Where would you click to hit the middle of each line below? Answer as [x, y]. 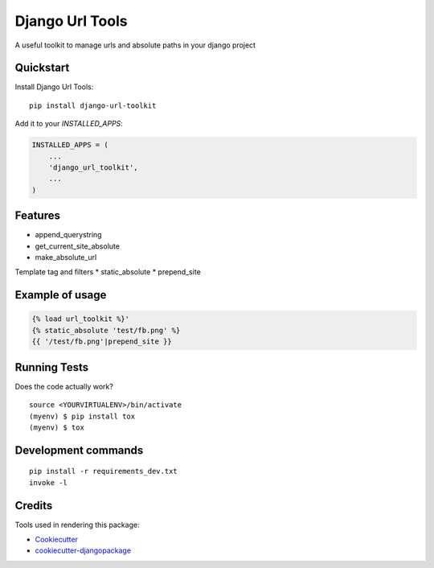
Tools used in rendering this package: [77, 525]
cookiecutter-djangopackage [83, 550]
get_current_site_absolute [78, 246]
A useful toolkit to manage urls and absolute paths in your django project [135, 45]
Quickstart [42, 68]
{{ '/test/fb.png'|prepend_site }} [102, 342]
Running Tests [51, 367]
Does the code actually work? [64, 386]
